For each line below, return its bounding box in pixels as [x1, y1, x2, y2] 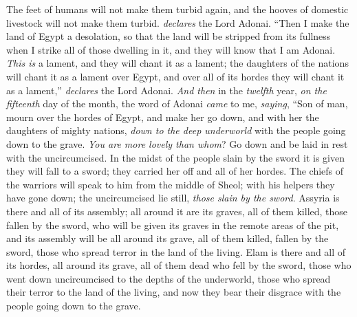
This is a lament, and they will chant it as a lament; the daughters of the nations [6, 56, 349, 70]
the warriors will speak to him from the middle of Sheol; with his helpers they [6, 177, 335, 191]
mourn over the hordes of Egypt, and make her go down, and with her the [6, 109, 319, 124]
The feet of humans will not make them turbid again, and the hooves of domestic [6, 2, 349, 16]
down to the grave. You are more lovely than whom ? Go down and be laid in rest [6, 136, 348, 151]
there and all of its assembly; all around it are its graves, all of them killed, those [6, 204, 348, 218]
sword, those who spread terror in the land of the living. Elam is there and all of [6, 244, 346, 259]
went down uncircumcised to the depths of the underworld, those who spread [6, 271, 331, 285]
